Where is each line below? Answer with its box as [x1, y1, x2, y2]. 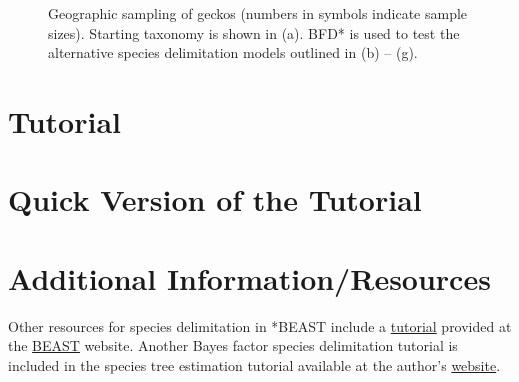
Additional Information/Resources [8, 257, 491, 298]
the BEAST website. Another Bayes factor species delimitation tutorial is [8, 335, 458, 356]
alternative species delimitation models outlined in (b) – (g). [48, 42, 418, 63]
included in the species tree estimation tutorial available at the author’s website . [8, 354, 501, 375]
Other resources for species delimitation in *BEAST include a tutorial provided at [8, 315, 512, 336]
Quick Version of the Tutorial [8, 179, 422, 220]
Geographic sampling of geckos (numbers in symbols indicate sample [48, 3, 468, 23]
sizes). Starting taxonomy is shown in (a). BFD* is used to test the [48, 22, 460, 43]
